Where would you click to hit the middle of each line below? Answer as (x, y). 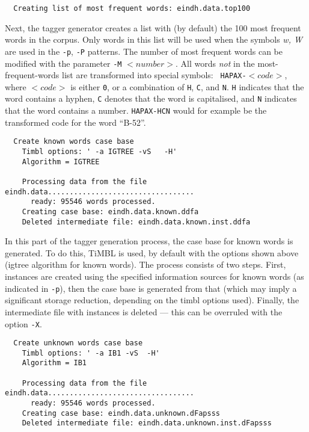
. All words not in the (215, 63)
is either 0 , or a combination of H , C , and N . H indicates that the (187, 86)
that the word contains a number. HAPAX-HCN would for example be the (136, 110)
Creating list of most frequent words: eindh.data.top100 (132, 8)
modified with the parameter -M (63, 63)
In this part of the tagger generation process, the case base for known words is (149, 241)
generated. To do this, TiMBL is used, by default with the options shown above (152, 252)
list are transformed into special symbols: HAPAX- (154, 75)
